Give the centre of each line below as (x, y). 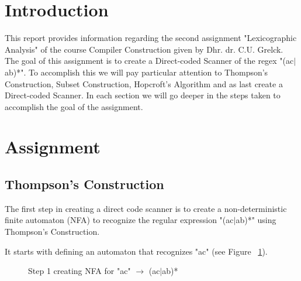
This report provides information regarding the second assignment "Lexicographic (151, 38)
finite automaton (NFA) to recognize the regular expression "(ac (119, 220)
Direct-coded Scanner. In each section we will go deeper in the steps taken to (143, 95)
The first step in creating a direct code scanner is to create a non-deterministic (146, 208)
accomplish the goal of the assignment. (74, 106)
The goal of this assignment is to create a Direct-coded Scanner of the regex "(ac (149, 61)
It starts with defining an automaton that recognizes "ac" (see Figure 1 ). (136, 251)
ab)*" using (256, 220)
